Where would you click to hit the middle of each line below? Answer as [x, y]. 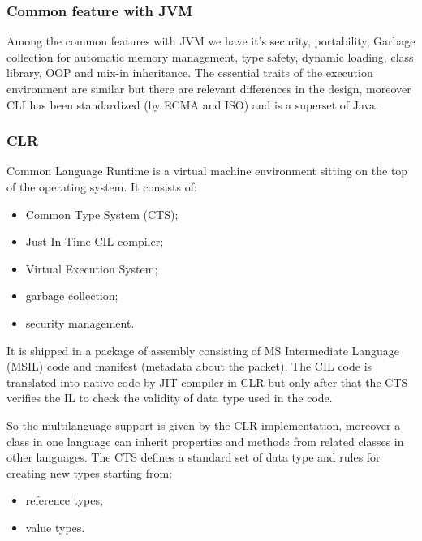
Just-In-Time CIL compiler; [95, 241]
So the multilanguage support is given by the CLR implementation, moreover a [204, 425]
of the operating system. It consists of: [102, 187]
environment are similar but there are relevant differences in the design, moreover [209, 88]
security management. [80, 322]
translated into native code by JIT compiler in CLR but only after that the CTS [207, 382]
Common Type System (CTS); [102, 214]
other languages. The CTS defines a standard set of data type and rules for [194, 457]
